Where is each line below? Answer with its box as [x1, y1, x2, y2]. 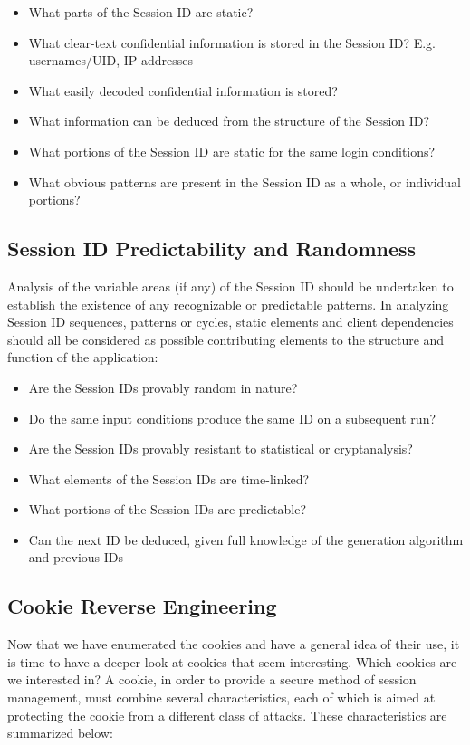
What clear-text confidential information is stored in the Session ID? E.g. [28, 33, 436, 52]
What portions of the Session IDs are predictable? [28, 500, 307, 519]
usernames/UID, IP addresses [28, 51, 194, 70]
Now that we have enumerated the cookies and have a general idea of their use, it [7, 635, 460, 654]
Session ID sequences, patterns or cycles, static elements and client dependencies [7, 312, 454, 331]
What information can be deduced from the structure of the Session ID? [28, 111, 430, 130]
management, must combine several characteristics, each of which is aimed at [7, 688, 436, 707]
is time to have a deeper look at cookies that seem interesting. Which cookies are [7, 652, 457, 671]
